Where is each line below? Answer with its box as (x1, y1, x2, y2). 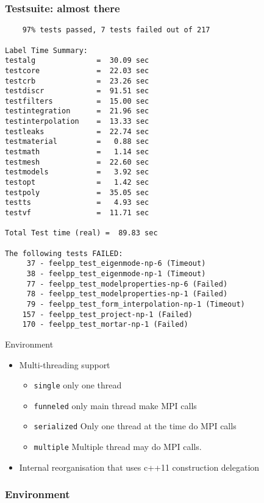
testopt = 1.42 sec (5, 178, 149, 187)
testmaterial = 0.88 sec (5, 137, 149, 146)
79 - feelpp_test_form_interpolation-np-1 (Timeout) (26, 299, 245, 309)
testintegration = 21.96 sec (5, 107, 149, 116)
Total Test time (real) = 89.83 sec (5, 229, 158, 238)
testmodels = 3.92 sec (5, 168, 149, 177)
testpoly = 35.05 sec (5, 188, 149, 197)
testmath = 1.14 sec (5, 148, 149, 157)
